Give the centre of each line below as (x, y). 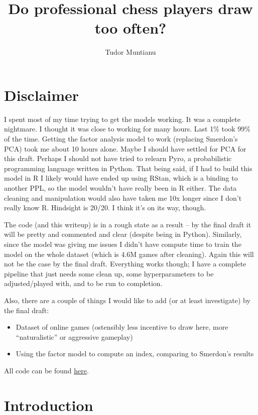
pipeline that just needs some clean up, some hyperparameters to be (109, 273)
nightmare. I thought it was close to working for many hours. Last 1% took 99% (127, 129)
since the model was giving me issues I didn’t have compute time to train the (123, 244)
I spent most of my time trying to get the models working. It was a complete (122, 119)
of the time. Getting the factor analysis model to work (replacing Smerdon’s (121, 139)
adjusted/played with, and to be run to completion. (83, 283)
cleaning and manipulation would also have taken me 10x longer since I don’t (123, 197)
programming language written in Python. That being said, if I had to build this (128, 168)
